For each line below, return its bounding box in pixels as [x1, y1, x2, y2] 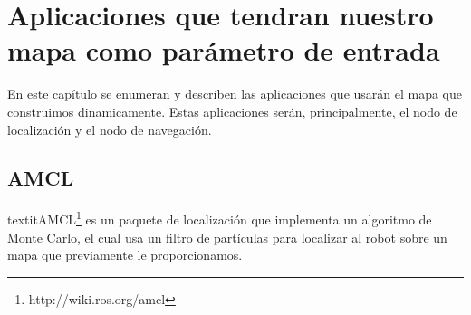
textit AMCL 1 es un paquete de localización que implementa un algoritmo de [7, 207, 432, 228]
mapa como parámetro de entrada [7, 32, 440, 69]
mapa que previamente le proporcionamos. [7, 245, 243, 264]
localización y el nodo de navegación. [7, 119, 212, 138]
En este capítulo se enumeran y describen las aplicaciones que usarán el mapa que [7, 84, 463, 103]
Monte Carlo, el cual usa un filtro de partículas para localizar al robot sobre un [7, 227, 447, 246]
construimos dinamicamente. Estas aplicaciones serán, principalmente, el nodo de [7, 101, 457, 120]
